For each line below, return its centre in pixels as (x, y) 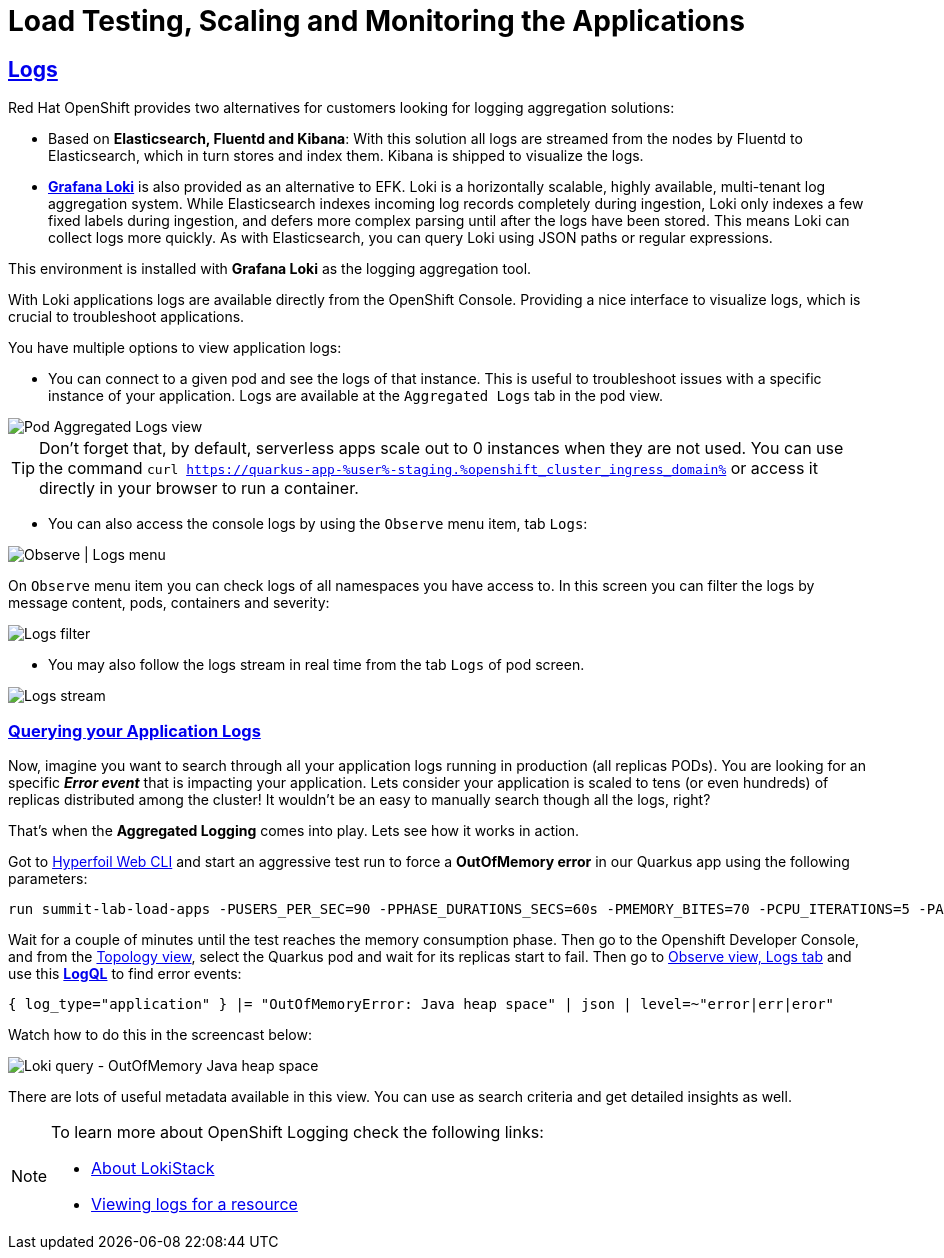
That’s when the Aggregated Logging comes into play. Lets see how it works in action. (294, 830)
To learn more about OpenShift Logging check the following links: (297, 1131)
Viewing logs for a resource (194, 1203)
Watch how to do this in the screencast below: (160, 1034)
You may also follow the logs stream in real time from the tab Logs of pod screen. (316, 665)
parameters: (48, 878)
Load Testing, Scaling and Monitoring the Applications (376, 21)
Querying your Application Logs (134, 730)
